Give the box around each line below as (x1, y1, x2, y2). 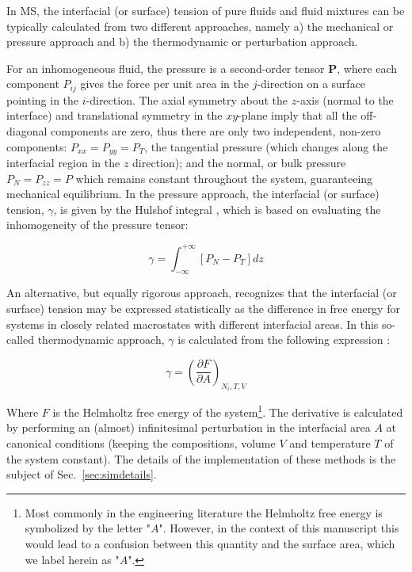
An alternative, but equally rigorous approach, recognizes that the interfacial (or (6, 284, 397, 301)
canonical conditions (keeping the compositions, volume (6, 434, 276, 451)
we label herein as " (25, 551, 120, 567)
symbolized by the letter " (25, 520, 151, 536)
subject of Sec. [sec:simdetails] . (6, 466, 157, 482)
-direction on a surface (257, 75, 366, 92)
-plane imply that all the (238, 107, 357, 124)
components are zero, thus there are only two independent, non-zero (51, 123, 381, 139)
